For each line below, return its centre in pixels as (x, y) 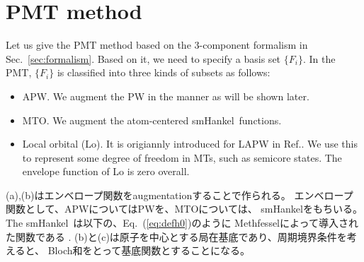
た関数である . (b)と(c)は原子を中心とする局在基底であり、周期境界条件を (176, 236)
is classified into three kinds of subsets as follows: (164, 72)
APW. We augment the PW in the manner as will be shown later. (166, 96)
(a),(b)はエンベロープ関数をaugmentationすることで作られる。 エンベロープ (180, 195)
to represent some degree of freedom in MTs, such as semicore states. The (182, 157)
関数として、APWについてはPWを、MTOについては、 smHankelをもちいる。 (184, 209)
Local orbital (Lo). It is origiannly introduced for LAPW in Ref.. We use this (190, 144)
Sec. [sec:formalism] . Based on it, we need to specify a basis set (143, 58)
